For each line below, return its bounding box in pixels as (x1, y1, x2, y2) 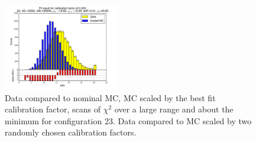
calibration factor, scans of (5, 103, 101, 115)
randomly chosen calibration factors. (5, 126, 137, 138)
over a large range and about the (114, 103, 234, 115)
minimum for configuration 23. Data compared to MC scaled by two (5, 114, 252, 127)
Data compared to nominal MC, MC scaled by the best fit (5, 91, 216, 104)
